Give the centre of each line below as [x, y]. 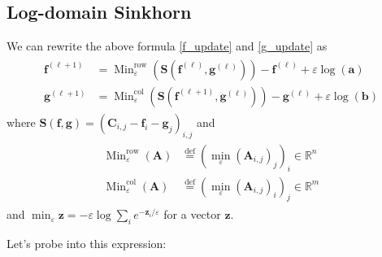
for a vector [192, 214]
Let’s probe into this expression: [87, 244]
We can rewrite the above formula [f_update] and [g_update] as [167, 46]
